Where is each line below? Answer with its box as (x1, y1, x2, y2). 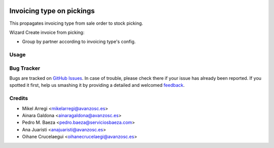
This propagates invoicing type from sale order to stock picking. (9, 20, 143, 26)
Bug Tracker (9, 65, 41, 72)
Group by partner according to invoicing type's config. (22, 38, 136, 45)
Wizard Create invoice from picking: (9, 29, 85, 35)
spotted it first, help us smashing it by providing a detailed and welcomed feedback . (9, 82, 185, 88)
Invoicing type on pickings (9, 7, 95, 15)
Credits (9, 95, 28, 102)
